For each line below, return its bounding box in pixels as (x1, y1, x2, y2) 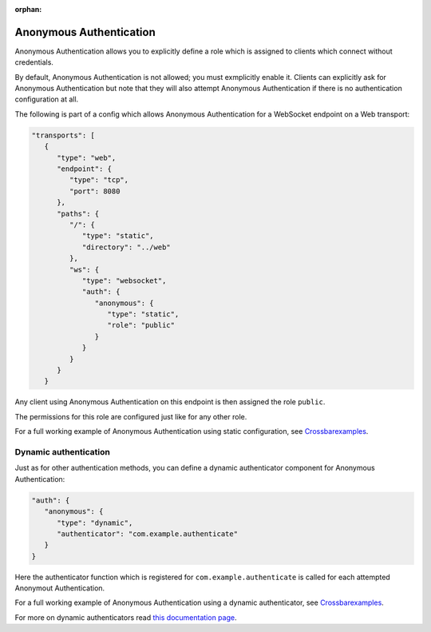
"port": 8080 (69, 186, 121, 196)
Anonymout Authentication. (14, 583, 105, 593)
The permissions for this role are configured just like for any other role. (14, 411, 247, 421)
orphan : (14, 5, 42, 14)
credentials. (14, 58, 53, 67)
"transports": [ (31, 130, 96, 140)
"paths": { (57, 209, 100, 218)
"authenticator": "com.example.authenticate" (57, 529, 239, 539)
